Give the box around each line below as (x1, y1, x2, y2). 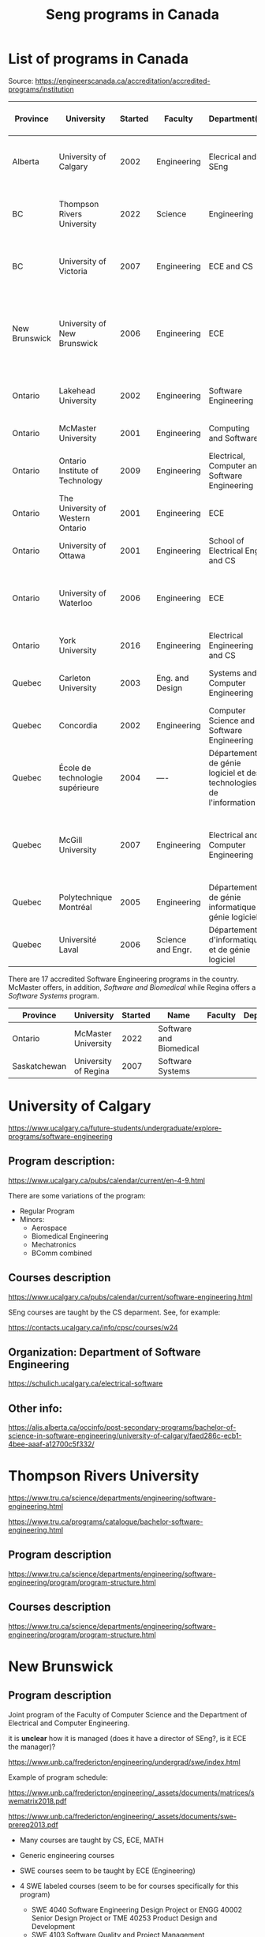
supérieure (58, 782, 99, 793)
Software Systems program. (8, 991, 100, 1000)
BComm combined (31, 1248, 92, 1258)
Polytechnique (58, 891, 113, 902)
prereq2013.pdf (8, 1819, 59, 1830)
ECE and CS (208, 261, 254, 272)
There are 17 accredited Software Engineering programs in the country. (8, 974, 239, 984)
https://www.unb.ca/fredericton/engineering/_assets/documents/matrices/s (8, 1788, 255, 1797)
